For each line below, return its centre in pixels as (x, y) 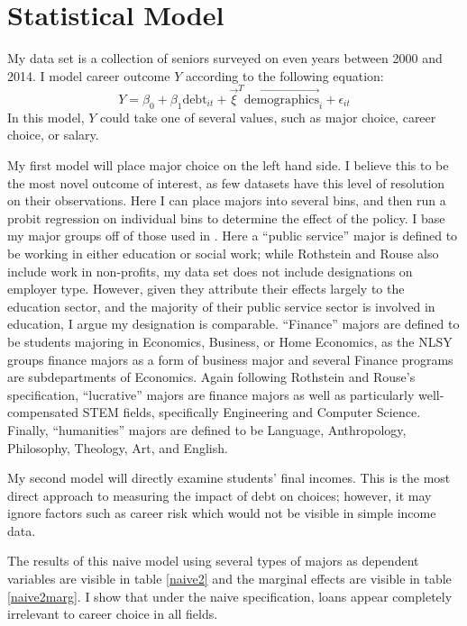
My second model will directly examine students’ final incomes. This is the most (229, 478)
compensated (43, 412)
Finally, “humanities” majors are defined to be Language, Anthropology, (207, 429)
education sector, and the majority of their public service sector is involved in (221, 306)
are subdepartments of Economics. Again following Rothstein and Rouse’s (211, 377)
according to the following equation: (284, 75)
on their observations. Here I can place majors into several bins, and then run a (227, 200)
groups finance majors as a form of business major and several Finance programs (230, 359)
